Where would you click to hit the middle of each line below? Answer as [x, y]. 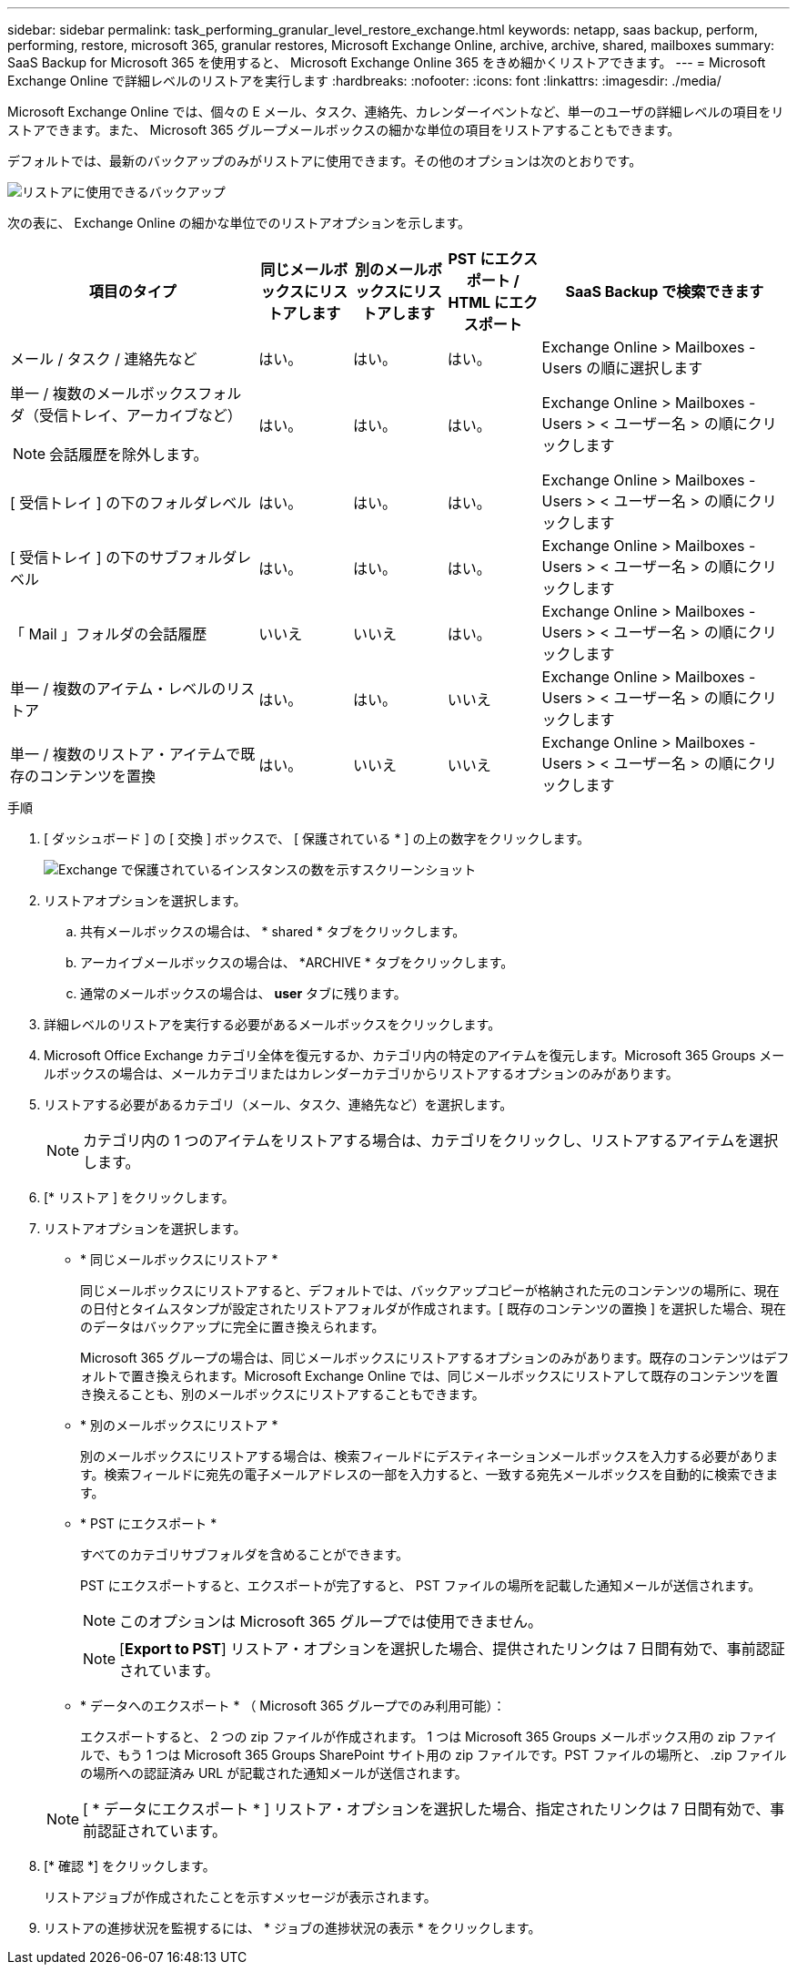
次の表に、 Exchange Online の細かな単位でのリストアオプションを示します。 [239, 223]
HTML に [478, 302]
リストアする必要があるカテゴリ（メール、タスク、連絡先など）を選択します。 [278, 1104]
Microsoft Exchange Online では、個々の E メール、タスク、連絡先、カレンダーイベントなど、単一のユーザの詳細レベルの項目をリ [396, 112]
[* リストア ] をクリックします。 [139, 1197]
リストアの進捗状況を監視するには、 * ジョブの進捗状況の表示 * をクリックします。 [293, 1928]
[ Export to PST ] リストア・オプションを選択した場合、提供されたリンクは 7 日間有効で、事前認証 [452, 1649]
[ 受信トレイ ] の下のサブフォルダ [124, 557]
